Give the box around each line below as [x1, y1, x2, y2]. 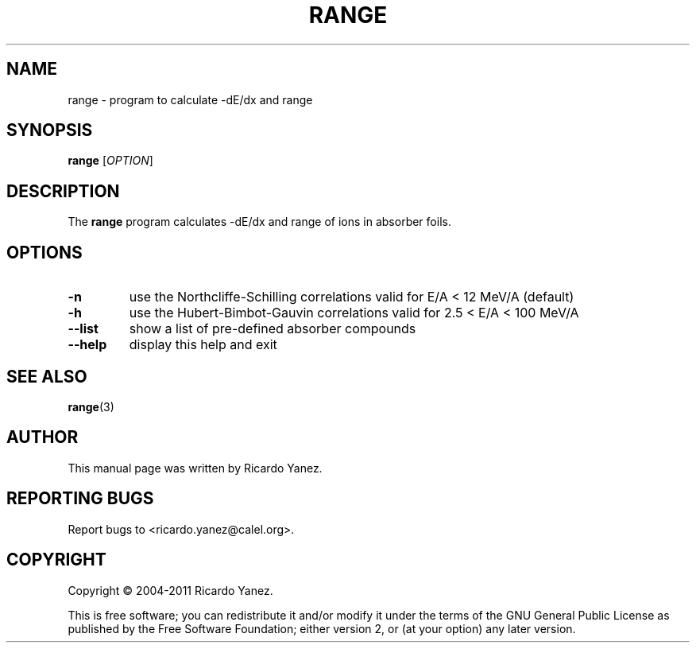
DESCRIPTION [6, 181, 120, 201]
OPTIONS [6, 242, 83, 262]
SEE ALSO [6, 366, 87, 387]
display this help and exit [129, 336, 277, 353]
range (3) [68, 399, 114, 414]
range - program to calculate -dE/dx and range [68, 92, 313, 107]
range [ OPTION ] [68, 154, 153, 168]
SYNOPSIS [6, 120, 93, 141]
